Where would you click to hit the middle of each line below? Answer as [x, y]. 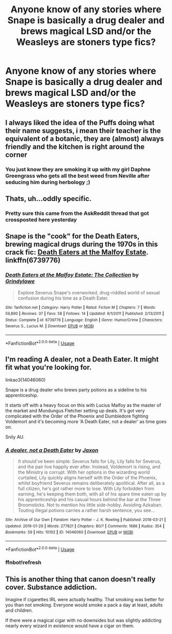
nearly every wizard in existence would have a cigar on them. [70, 626]
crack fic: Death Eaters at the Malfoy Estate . [77, 252]
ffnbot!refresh [24, 563]
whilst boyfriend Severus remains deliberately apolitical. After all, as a [91, 483]
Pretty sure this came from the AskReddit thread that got [77, 213]
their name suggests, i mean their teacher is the [83, 131]
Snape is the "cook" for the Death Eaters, [72, 236]
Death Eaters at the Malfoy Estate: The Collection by [72, 275]
